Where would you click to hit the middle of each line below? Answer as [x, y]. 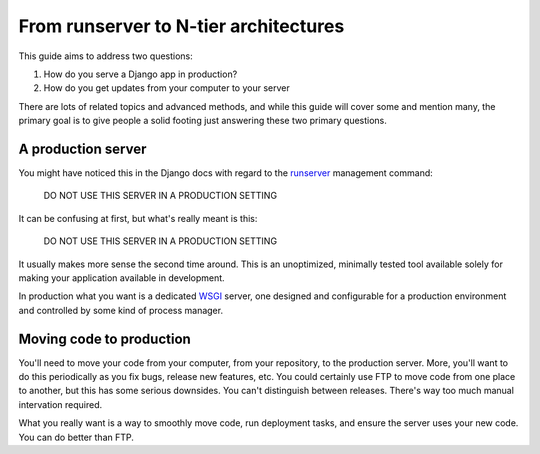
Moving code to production [105, 338]
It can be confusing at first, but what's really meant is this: [138, 218]
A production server [82, 148]
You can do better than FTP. [76, 437]
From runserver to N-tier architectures [181, 26]
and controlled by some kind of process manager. [121, 310]
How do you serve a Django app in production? [140, 74]
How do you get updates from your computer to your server [166, 88]
